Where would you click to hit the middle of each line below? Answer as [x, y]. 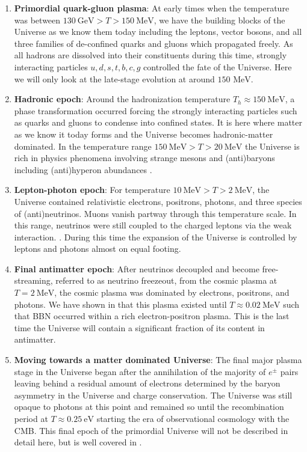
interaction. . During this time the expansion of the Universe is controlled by [156, 237]
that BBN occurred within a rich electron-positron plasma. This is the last [152, 316]
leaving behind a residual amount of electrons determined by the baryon [147, 383]
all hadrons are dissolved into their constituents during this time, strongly [150, 55]
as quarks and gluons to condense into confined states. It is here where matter [158, 122]
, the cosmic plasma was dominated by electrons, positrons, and [172, 292]
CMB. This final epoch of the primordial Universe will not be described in [151, 430]
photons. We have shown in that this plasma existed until [120, 304]
